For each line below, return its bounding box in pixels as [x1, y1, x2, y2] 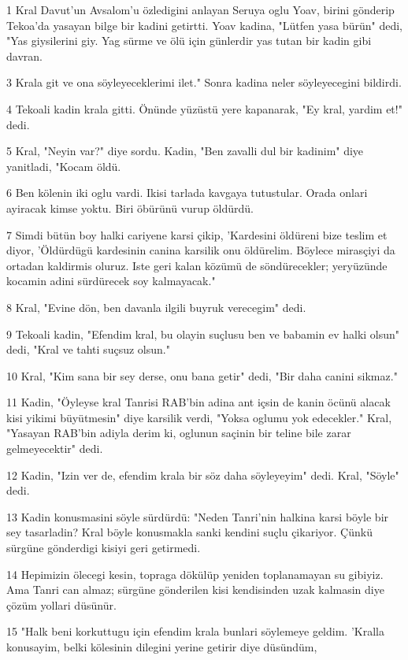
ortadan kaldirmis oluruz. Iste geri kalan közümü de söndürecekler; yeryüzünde [6, 257, 388, 273]
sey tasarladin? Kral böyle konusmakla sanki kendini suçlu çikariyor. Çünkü [6, 524, 373, 540]
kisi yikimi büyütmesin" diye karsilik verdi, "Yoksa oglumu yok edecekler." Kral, [6, 409, 392, 425]
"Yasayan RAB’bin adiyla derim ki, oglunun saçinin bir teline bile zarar [6, 425, 351, 441]
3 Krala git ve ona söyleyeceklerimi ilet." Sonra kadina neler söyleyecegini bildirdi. [6, 74, 402, 91]
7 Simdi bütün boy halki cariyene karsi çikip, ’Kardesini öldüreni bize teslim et [6, 226, 388, 243]
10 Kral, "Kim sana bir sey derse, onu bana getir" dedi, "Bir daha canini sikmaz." [6, 367, 398, 384]
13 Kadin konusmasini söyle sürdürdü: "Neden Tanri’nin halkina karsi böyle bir [6, 508, 389, 525]
